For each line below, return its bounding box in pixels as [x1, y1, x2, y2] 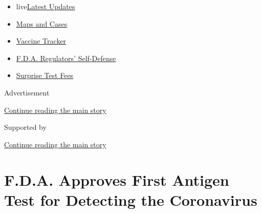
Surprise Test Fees [16, 70, 74, 81]
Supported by [4, 122, 47, 132]
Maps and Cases [16, 18, 68, 29]
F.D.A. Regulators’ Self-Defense [16, 52, 116, 63]
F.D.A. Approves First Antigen [4, 169, 229, 190]
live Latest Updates [16, 1, 75, 11]
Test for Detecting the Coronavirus [4, 189, 257, 210]
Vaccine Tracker [16, 35, 67, 46]
